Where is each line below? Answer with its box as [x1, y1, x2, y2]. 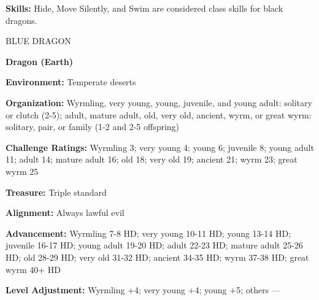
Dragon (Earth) [6, 55, 73, 67]
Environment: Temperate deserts [6, 75, 136, 88]
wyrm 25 [6, 164, 39, 177]
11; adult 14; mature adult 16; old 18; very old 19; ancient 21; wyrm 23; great [6, 153, 298, 166]
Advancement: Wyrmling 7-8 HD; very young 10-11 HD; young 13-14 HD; [6, 226, 291, 239]
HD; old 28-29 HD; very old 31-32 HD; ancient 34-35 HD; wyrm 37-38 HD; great [6, 250, 309, 263]
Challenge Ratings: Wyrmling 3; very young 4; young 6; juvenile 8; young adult [6, 140, 314, 153]
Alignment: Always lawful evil [6, 206, 125, 219]
